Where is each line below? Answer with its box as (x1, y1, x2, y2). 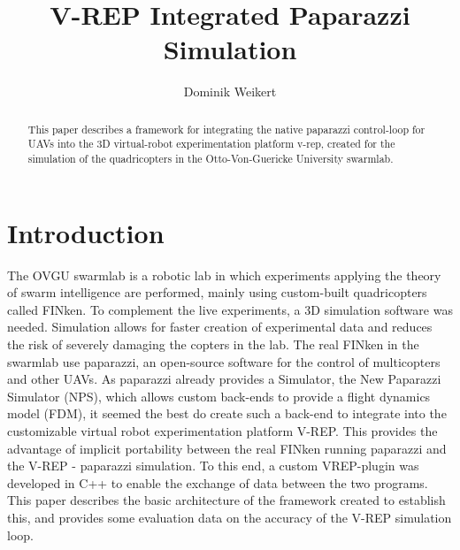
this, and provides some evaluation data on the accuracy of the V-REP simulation (7, 508, 452, 526)
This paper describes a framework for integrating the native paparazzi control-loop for (27, 121, 425, 136)
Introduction (7, 214, 165, 250)
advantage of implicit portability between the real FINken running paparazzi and (7, 439, 447, 457)
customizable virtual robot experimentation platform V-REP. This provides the (7, 421, 438, 439)
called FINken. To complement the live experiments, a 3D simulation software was (7, 300, 453, 318)
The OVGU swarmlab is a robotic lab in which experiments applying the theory (7, 265, 441, 284)
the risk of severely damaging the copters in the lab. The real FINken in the (7, 334, 419, 353)
